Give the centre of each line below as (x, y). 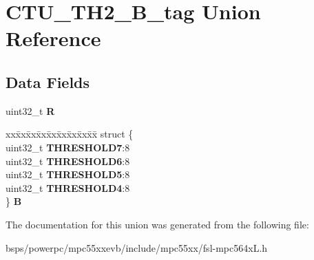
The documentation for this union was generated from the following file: (157, 224)
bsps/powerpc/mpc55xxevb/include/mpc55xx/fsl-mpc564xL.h (137, 247)
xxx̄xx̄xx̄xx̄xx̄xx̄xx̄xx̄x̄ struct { (70, 134)
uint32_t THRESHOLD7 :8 (68, 147)
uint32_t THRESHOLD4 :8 (68, 187)
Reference (53, 38)
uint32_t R (30, 110)
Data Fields (48, 82)
